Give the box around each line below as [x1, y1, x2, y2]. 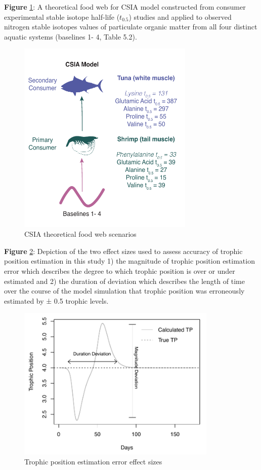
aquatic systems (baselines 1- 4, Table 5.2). [4, 31, 137, 42]
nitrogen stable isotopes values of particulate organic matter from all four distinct [4, 21, 257, 32]
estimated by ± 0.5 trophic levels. [4, 295, 109, 306]
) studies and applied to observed [128, 11, 232, 22]
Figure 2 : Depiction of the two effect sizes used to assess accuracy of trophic [4, 245, 243, 256]
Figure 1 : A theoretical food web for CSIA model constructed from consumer [4, 2, 246, 12]
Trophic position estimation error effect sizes [24, 456, 162, 466]
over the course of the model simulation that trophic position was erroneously [4, 285, 245, 296]
